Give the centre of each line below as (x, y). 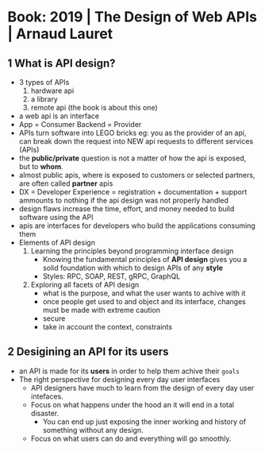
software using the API (56, 217)
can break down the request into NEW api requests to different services (136, 141)
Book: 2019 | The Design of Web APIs (132, 17)
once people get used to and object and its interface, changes (144, 301)
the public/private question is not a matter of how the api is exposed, (132, 158)
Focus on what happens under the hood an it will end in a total (132, 404)
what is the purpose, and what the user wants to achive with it (144, 293)
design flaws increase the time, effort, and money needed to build (127, 209)
